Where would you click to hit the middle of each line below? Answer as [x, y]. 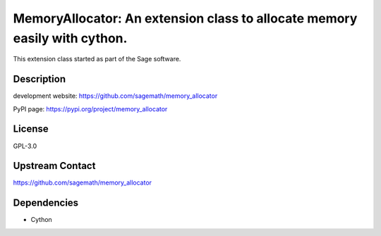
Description [40, 79]
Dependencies [46, 203]
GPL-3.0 [25, 146]
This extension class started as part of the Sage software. [97, 59]
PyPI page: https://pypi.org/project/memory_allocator [90, 108]
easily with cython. [70, 38]
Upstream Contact [54, 166]
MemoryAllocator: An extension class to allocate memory [185, 18]
